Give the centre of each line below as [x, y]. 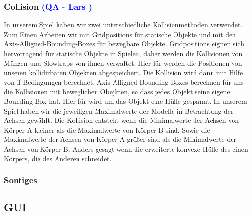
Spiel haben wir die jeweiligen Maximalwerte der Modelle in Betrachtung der [119, 110]
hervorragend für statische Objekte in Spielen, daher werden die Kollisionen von [123, 53]
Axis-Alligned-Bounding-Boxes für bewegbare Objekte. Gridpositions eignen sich [124, 44]
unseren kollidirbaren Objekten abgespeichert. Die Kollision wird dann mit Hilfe [124, 72]
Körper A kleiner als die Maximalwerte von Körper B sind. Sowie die [107, 129]
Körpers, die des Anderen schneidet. [58, 158]
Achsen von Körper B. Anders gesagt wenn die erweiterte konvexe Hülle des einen [126, 148]
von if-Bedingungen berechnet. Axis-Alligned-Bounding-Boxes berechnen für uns [124, 82]
